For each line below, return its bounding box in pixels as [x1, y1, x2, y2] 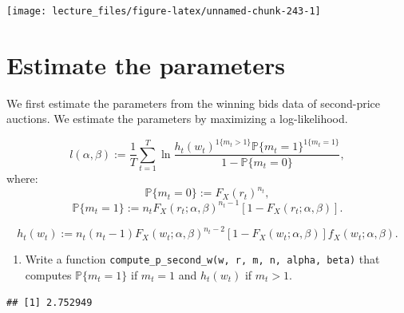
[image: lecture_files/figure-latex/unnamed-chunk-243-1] [6, 6, 321, 17]
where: [6, 170, 38, 187]
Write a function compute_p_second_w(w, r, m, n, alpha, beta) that [25, 251, 380, 267]
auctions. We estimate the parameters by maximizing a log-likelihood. [6, 110, 348, 127]
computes [25, 267, 72, 283]
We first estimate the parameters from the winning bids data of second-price [6, 94, 381, 111]
